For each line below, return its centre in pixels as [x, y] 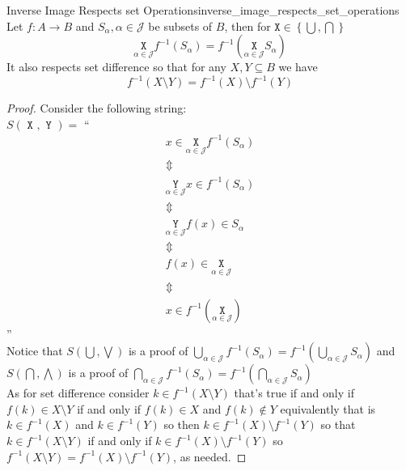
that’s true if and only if [294, 393]
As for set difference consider [78, 393]
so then [182, 424]
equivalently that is [328, 408]
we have [298, 67]
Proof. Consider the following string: [97, 108]
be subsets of [180, 25]
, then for [247, 25]
